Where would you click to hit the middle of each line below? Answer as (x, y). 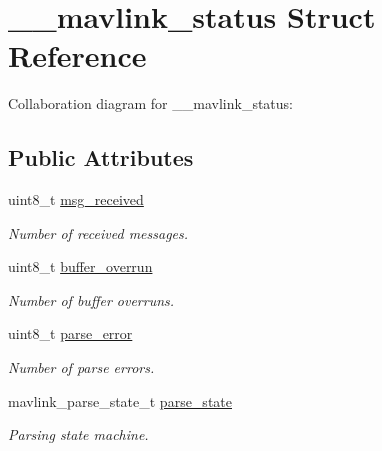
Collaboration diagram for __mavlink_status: (150, 103)
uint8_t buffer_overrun (80, 266)
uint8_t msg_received (76, 199)
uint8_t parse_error (70, 333)
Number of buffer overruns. (91, 299)
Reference (77, 55)
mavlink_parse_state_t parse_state (120, 400)
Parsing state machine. (78, 434)
